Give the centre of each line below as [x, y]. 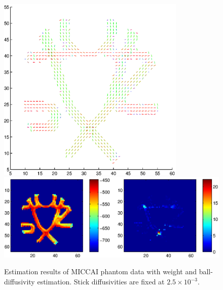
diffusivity [20, 282]
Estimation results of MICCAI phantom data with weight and [101, 271]
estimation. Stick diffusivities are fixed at [101, 282]
